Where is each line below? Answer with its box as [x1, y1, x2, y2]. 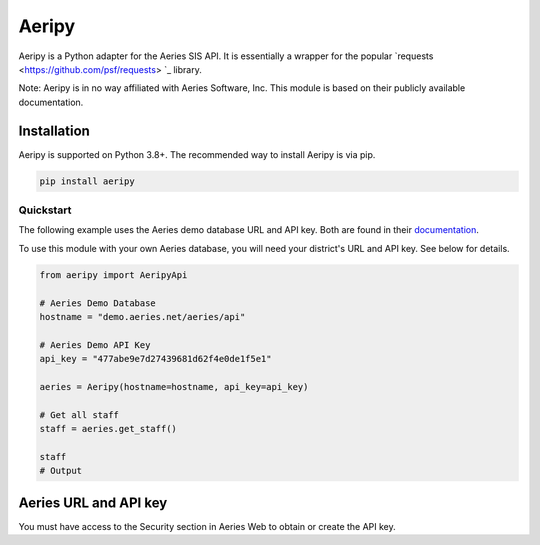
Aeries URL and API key [18, 494, 168, 511]
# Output [39, 465, 83, 477]
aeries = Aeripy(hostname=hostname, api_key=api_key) [39, 381, 309, 392]
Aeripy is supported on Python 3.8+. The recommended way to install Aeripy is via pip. [18, 148, 376, 160]
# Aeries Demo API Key [39, 339, 151, 350]
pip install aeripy [39, 175, 135, 187]
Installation [18, 122, 90, 139]
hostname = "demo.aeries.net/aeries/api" [39, 311, 246, 322]
